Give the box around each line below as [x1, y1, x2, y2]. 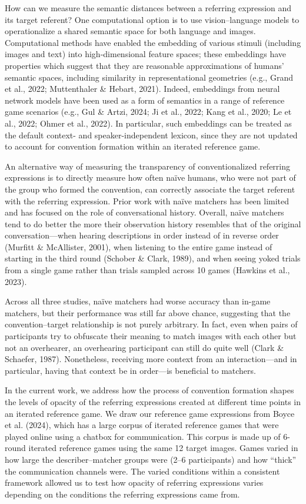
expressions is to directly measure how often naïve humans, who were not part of [5, 171, 296, 184]
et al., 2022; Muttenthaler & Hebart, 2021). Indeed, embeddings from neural [5, 82, 280, 95]
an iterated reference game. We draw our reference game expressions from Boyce [5, 407, 295, 419]
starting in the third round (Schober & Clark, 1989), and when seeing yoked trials [5, 252, 301, 264]
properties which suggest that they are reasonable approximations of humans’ [5, 59, 284, 71]
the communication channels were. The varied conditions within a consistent [5, 465, 280, 477]
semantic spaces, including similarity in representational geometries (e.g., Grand [5, 71, 293, 83]
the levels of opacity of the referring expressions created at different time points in [5, 396, 301, 407]
